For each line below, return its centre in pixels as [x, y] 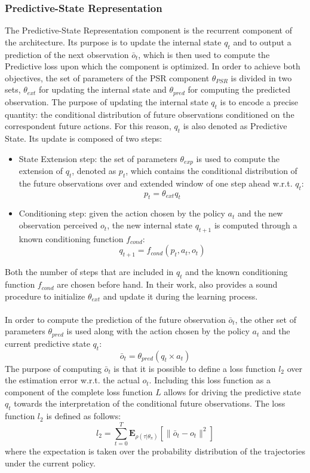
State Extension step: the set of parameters [98, 158]
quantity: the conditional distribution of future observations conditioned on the [150, 114]
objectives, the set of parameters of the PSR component [107, 77]
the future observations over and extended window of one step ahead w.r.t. [156, 183]
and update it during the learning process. [180, 296]
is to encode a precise [259, 101]
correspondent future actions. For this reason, [88, 126]
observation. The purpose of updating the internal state [107, 101]
